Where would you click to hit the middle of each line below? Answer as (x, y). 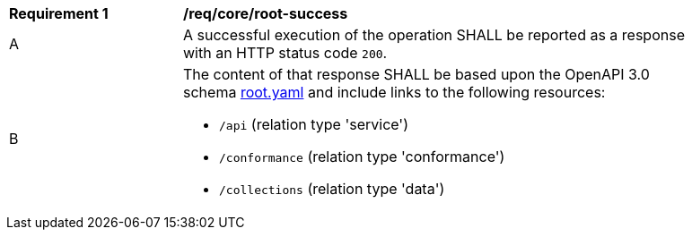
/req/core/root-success (266, 13)
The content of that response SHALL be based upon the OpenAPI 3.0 (416, 74)
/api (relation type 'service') (314, 124)
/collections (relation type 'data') (332, 189)
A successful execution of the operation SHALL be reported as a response (434, 35)
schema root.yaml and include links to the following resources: (394, 92)
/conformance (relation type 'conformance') (362, 157)
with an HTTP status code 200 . (285, 53)
